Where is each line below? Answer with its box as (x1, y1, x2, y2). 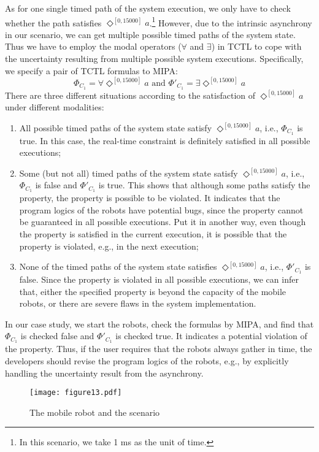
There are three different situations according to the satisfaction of (5, 88, 256, 101)
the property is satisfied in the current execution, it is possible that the (19, 228, 287, 240)
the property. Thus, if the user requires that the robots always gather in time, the (5, 342, 312, 355)
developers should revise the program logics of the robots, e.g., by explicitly (5, 354, 289, 367)
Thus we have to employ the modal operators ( (5, 40, 182, 53)
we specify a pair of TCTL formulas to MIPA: (5, 64, 178, 77)
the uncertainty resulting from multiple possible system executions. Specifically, (5, 52, 304, 65)
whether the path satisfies (5, 16, 102, 29)
